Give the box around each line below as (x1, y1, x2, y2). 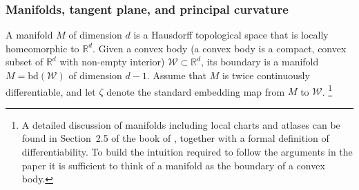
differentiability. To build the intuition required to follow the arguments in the (21, 145, 353, 159)
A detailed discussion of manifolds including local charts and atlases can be (21, 117, 340, 131)
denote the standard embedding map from (106, 84, 285, 98)
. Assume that (146, 68, 207, 82)
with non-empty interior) (59, 54, 165, 69)
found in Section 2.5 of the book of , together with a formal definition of (21, 131, 329, 145)
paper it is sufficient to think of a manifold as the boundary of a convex (21, 158, 325, 172)
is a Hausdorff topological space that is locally (133, 28, 329, 42)
